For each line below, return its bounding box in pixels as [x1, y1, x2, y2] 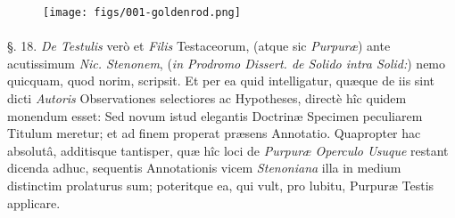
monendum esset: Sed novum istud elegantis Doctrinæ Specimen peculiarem [7, 106, 423, 125]
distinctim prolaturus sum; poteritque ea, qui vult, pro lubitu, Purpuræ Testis [7, 176, 434, 194]
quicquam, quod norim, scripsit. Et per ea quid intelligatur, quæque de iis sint [7, 71, 435, 90]
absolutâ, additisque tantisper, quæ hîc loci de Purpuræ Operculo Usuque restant [7, 141, 449, 159]
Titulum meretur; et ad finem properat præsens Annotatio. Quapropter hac [7, 124, 421, 142]
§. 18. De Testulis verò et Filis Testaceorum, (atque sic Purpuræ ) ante [7, 36, 391, 55]
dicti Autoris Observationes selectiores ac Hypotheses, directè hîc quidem [7, 89, 407, 108]
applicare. [7, 193, 61, 212]
